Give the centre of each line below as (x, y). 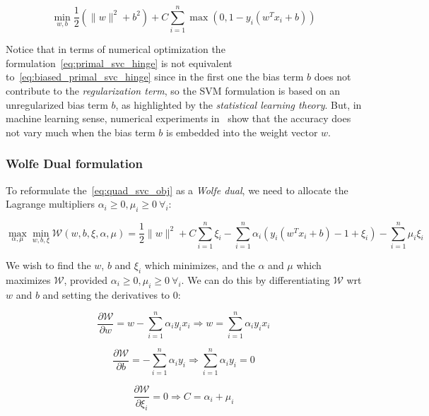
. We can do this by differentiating (255, 279)
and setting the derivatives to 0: (112, 294)
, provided (86, 279)
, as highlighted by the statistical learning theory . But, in (239, 104)
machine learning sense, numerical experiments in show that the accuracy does (178, 118)
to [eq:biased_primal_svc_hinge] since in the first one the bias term (155, 77)
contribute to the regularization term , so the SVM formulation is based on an (173, 90)
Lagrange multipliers (50, 204)
